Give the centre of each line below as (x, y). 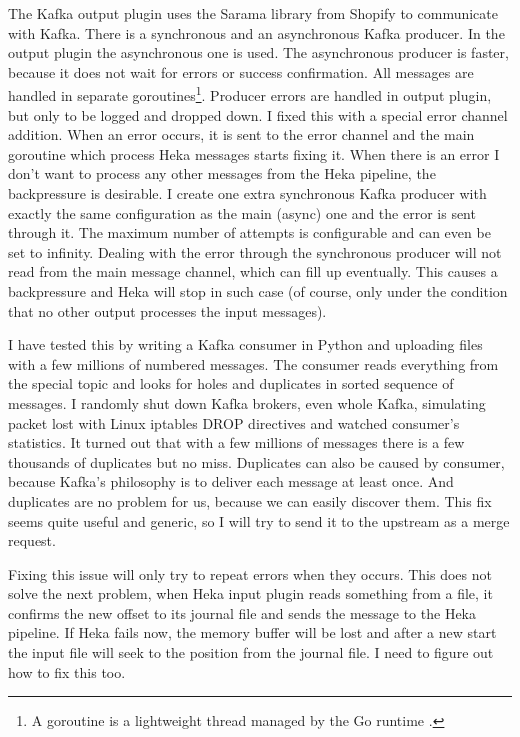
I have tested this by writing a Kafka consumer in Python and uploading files (245, 344)
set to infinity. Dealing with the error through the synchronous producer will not (255, 251)
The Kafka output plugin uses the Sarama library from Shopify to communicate (253, 13)
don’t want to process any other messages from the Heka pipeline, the (222, 173)
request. (32, 540)
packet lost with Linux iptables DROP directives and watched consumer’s (234, 422)
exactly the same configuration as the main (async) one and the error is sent (242, 212)
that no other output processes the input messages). (167, 310)
